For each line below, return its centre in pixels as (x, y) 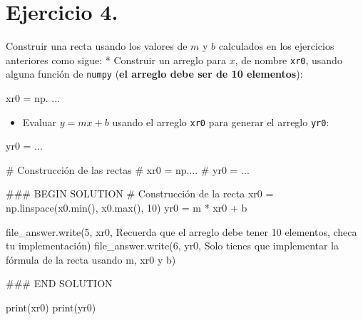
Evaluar (40, 122)
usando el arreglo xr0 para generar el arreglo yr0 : (221, 122)
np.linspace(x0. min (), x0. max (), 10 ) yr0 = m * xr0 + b (127, 208)
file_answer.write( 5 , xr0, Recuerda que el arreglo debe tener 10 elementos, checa (181, 231)
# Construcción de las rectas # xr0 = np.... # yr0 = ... (128, 169)
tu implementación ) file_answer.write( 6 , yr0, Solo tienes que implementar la (173, 246)
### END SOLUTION (59, 283)
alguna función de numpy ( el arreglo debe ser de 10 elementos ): (154, 74)
